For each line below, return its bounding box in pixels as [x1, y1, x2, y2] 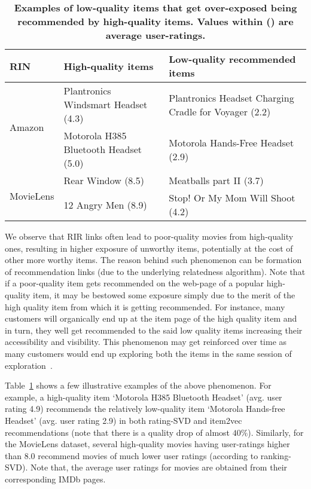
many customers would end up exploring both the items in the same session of [5, 347, 292, 359]
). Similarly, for [248, 426, 304, 438]
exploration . [5, 359, 53, 371]
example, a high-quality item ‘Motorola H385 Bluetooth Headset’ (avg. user [5, 390, 282, 403]
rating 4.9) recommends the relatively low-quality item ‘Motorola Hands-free [5, 402, 285, 415]
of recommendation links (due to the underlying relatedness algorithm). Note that [5, 265, 306, 277]
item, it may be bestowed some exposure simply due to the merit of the [33, 288, 295, 301]
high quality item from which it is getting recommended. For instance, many [5, 300, 285, 313]
